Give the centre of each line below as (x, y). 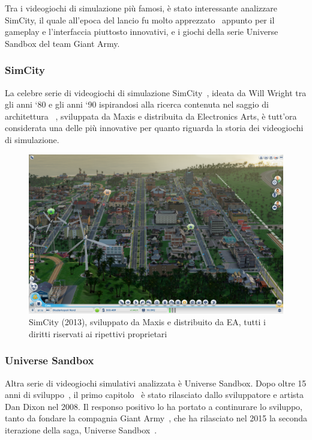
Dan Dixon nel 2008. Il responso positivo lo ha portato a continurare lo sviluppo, (154, 406)
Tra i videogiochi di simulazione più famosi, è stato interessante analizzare (141, 8)
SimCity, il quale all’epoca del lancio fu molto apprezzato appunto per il (140, 20)
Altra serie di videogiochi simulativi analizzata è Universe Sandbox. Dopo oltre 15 (156, 383)
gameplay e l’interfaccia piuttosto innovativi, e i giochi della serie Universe (142, 32)
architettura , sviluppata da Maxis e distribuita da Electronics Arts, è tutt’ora (151, 116)
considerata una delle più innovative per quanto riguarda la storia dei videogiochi (154, 128)
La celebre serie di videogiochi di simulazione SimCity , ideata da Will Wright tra (156, 92)
